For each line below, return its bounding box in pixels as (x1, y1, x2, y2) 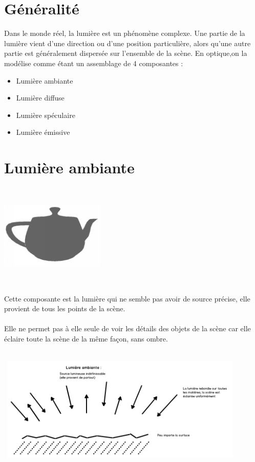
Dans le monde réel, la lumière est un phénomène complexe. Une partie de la (4, 28, 245, 38)
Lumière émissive (16, 127, 70, 137)
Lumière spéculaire (16, 109, 75, 120)
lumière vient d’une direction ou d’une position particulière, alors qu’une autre (4, 37, 251, 48)
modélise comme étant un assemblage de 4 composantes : (4, 57, 183, 68)
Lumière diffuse (16, 92, 65, 103)
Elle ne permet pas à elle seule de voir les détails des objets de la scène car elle (4, 323, 251, 334)
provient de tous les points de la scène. (4, 303, 125, 314)
